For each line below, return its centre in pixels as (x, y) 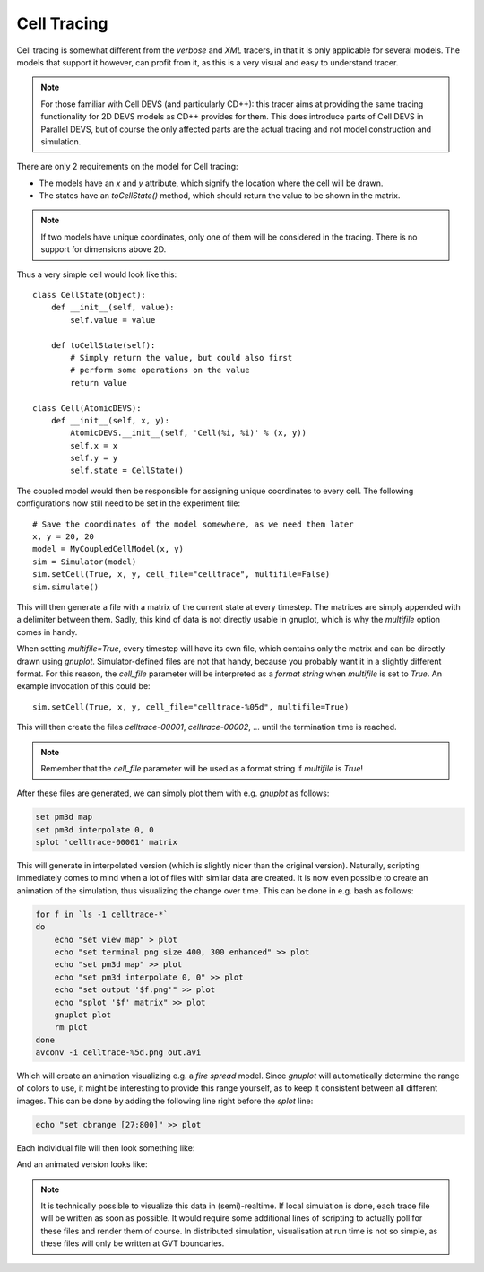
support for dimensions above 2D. (104, 249)
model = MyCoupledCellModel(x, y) (108, 549)
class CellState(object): (90, 295)
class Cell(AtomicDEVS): (87, 408)
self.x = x (94, 445)
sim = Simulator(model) (85, 562)
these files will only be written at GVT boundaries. (133, 1243)
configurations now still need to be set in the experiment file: (129, 503)
